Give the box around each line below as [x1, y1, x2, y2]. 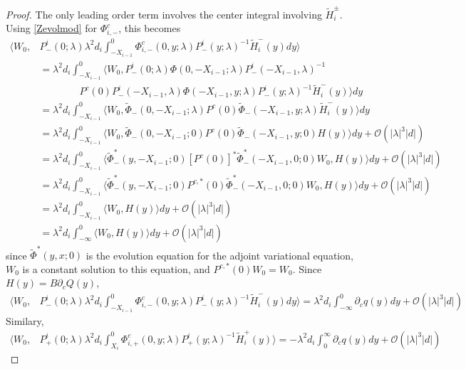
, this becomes [118, 21, 181, 36]
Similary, [6, 313, 44, 328]
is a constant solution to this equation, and [22, 261, 210, 276]
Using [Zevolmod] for [6, 21, 98, 36]
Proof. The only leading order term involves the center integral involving [6, 6, 322, 21]
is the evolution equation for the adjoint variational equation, [86, 247, 353, 262]
